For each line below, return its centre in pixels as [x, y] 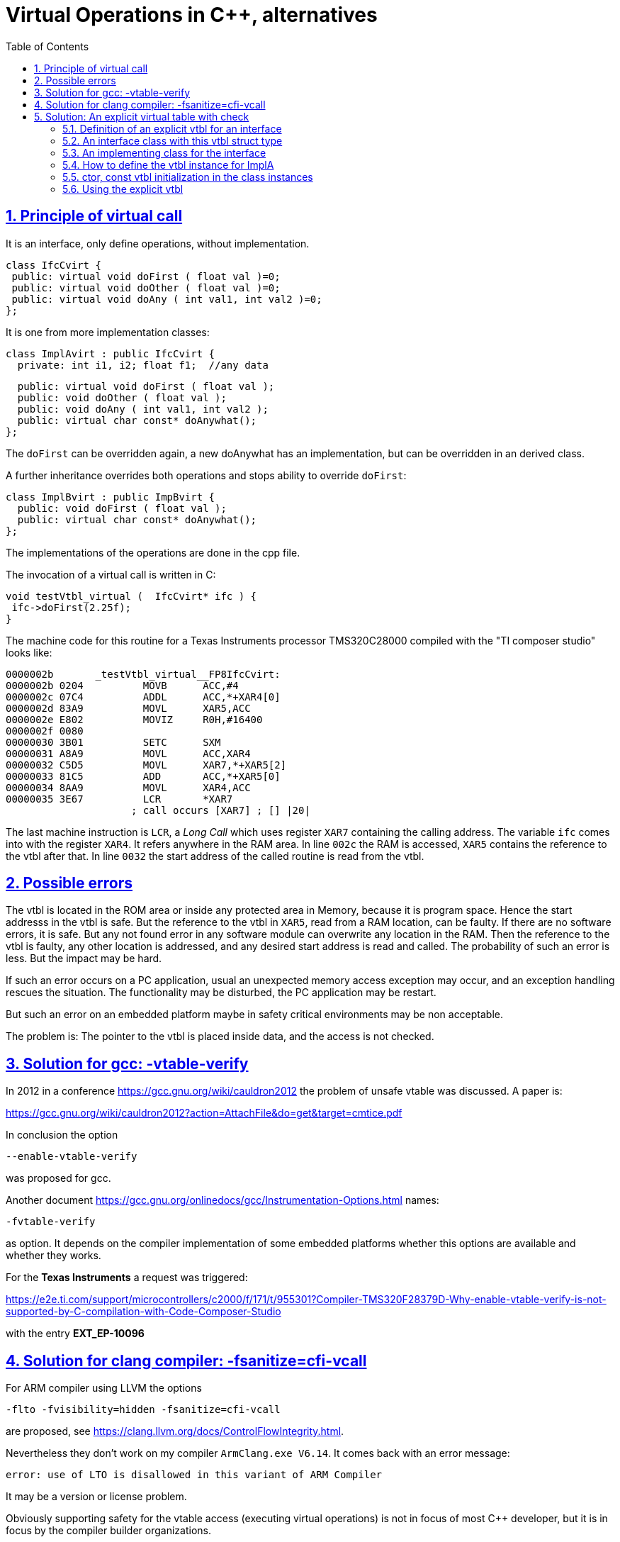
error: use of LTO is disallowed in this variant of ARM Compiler [194, 1475]
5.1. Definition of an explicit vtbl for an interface [172, 128]
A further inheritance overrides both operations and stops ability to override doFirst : [206, 475]
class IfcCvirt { [53, 265]
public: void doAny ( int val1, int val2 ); [143, 409]
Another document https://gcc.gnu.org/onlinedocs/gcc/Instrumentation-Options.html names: [222, 1200]
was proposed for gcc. [58, 1178]
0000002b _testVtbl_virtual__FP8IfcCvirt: [143, 674]
